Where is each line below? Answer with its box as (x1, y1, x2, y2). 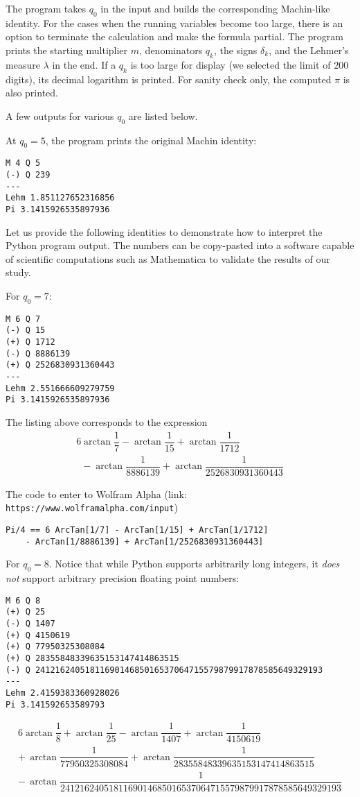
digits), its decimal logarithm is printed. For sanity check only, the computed (6, 71, 332, 86)
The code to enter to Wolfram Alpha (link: (6, 486, 187, 501)
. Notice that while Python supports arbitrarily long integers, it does (48, 556, 340, 571)
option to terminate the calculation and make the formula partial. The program (6, 29, 343, 44)
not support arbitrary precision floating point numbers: (6, 571, 240, 585)
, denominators (139, 42, 203, 57)
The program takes (6, 1, 87, 15)
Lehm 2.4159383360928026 (6, 688, 120, 699)
